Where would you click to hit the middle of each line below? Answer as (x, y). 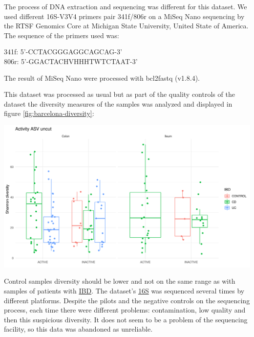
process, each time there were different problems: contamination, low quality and (125, 310)
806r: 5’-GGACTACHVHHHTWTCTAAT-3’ (71, 61)
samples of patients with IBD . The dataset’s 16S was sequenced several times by (124, 291)
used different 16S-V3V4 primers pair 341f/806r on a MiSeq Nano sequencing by (124, 16)
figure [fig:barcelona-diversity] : (49, 113)
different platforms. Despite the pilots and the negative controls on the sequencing (127, 300)
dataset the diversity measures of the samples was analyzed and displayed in (118, 103)
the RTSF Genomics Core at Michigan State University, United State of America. (126, 26)
